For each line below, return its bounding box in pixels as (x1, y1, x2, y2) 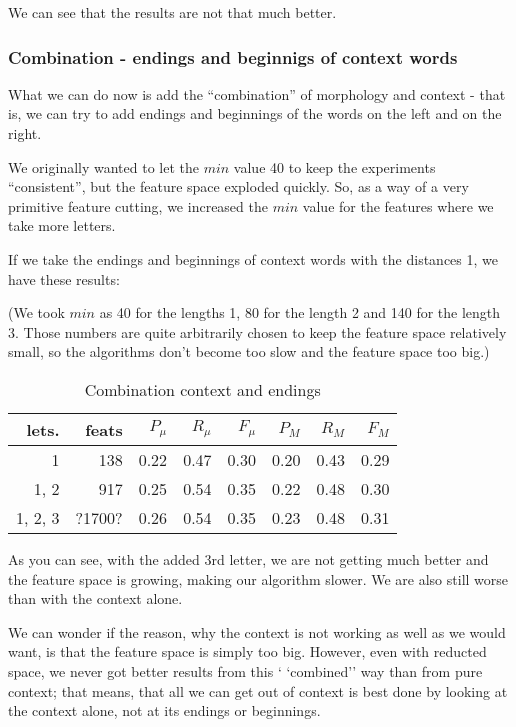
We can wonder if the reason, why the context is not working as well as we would (8, 621, 506, 642)
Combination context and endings (84, 377, 321, 401)
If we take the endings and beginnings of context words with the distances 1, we (8, 248, 498, 269)
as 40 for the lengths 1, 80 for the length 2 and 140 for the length (99, 302, 501, 323)
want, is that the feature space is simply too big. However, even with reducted (8, 641, 487, 662)
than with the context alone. (8, 588, 183, 609)
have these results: (8, 268, 120, 289)
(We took (8, 302, 65, 323)
